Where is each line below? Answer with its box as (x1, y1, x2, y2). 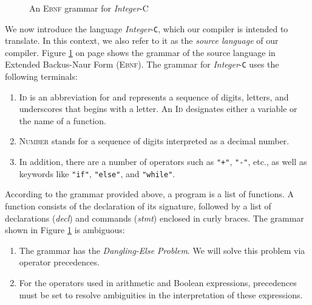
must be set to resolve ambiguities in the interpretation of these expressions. (19, 288, 303, 301)
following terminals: (5, 70, 78, 83)
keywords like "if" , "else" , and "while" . (19, 167, 175, 180)
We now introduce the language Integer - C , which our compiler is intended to (5, 22, 288, 35)
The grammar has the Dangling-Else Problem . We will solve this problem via (19, 244, 305, 256)
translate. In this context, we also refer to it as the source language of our (5, 34, 279, 47)
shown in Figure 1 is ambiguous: (5, 223, 125, 236)
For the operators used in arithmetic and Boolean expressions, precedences (19, 276, 297, 289)
